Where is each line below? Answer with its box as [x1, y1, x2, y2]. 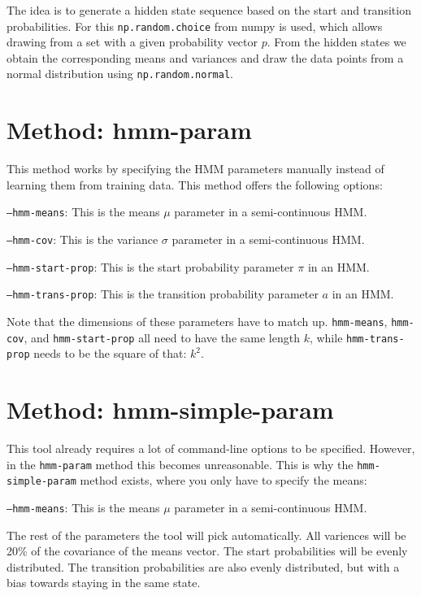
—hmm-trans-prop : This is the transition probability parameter [7, 285, 319, 302]
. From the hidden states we [267, 33, 406, 50]
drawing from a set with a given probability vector [7, 33, 258, 50]
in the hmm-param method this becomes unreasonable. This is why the [7, 455, 354, 472]
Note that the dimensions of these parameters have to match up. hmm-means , [7, 313, 388, 330]
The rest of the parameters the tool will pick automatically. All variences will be [7, 526, 406, 543]
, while [309, 328, 343, 346]
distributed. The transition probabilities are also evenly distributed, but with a [7, 558, 400, 575]
